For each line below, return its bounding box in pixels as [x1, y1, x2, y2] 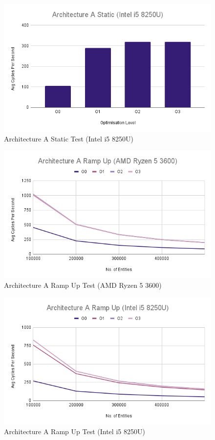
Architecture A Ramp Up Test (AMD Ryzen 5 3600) [4, 280, 162, 290]
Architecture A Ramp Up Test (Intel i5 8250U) [4, 426, 145, 437]
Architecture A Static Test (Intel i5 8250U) [4, 133, 133, 143]
